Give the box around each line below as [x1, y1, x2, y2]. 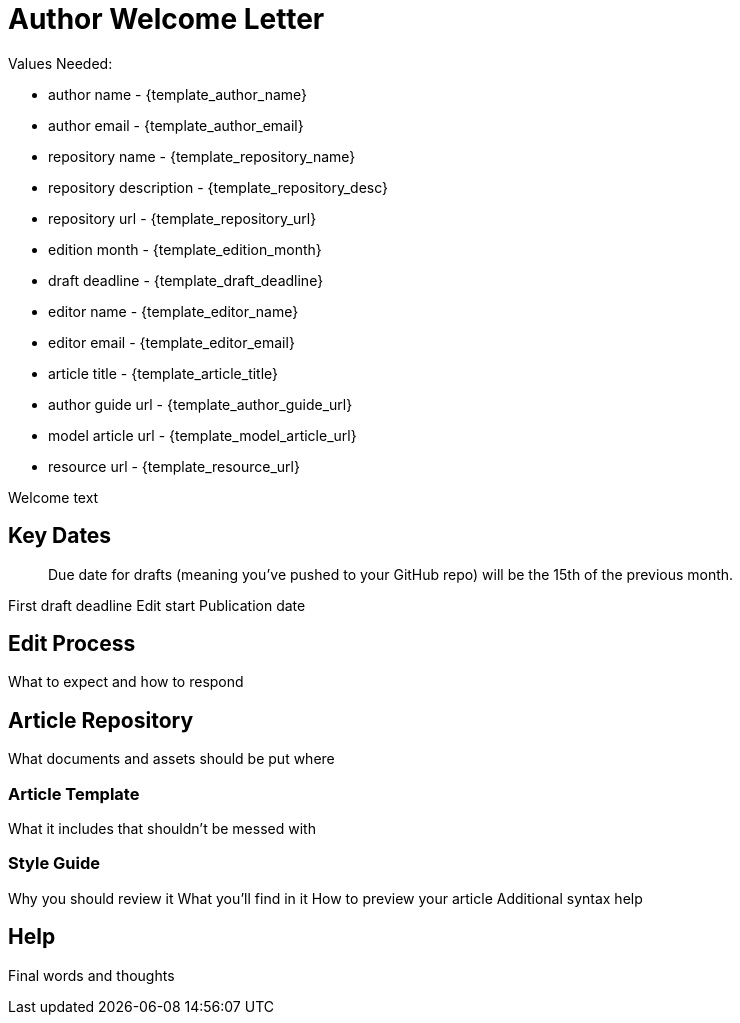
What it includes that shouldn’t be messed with [8, 820, 316, 838]
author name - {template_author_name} [48, 85, 308, 103]
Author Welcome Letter [8, 2, 325, 36]
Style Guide [8, 853, 100, 874]
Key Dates [8, 523, 112, 549]
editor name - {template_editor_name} [48, 302, 299, 320]
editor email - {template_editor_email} [48, 333, 295, 351]
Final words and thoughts [8, 966, 175, 984]
